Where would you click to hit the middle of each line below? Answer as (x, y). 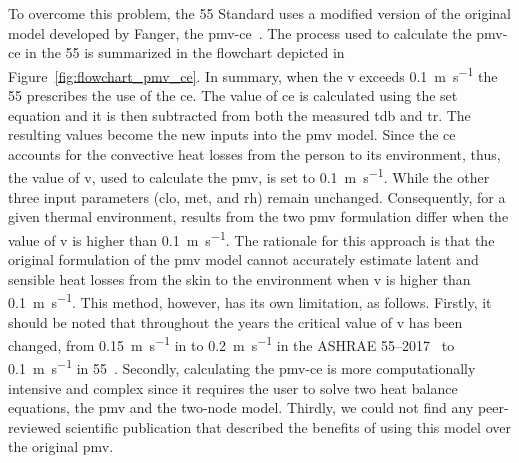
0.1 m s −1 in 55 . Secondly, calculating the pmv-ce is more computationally (242, 367)
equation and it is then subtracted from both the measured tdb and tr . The (239, 114)
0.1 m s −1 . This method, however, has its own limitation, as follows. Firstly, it (250, 300)
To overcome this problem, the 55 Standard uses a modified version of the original (259, 13)
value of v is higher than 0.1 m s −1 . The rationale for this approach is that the (251, 238)
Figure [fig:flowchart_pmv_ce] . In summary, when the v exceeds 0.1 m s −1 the (253, 74)
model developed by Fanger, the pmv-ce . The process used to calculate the (240, 32)
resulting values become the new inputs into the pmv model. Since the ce (232, 134)
